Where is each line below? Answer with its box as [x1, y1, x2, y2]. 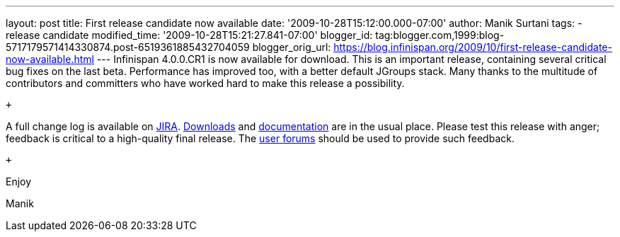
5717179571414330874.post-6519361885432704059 [6, 41, 250, 53]
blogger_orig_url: [252, 41, 331, 53]
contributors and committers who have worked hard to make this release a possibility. [6, 77, 405, 89]
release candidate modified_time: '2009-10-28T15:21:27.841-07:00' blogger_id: [6, 29, 373, 41]
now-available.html [6, 53, 94, 65]
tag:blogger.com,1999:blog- [375, 29, 505, 41]
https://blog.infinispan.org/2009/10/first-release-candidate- [333, 41, 612, 53]
